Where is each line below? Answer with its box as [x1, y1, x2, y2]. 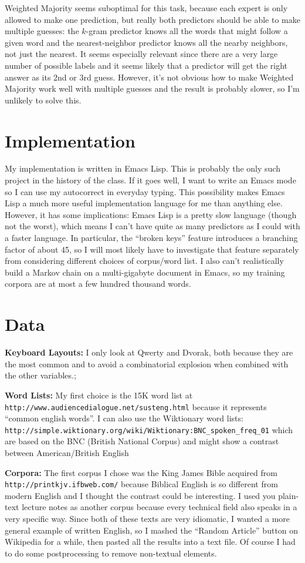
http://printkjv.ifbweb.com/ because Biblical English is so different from [5, 478, 278, 490]
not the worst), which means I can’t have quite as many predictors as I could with [5, 220, 300, 232]
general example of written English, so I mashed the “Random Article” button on [5, 524, 299, 536]
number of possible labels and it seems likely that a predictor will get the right [5, 59, 287, 71]
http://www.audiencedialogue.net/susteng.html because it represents [5, 400, 267, 413]
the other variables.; [5, 369, 76, 381]
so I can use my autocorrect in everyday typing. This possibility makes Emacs [5, 185, 285, 197]
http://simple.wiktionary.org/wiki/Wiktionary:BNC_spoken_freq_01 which [5, 423, 293, 435]
